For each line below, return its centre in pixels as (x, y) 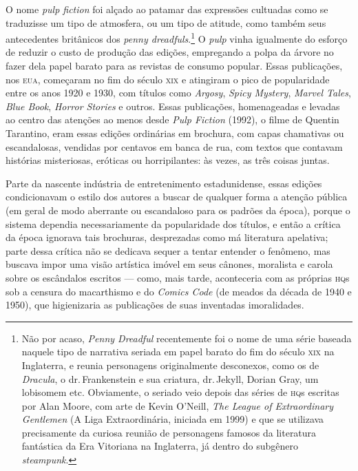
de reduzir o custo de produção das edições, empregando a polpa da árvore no (170, 52)
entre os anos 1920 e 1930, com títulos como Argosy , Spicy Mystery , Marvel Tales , (178, 93)
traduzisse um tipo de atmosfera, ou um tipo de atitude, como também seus (166, 22)
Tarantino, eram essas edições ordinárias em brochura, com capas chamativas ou (175, 133)
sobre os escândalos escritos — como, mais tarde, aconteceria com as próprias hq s (178, 277)
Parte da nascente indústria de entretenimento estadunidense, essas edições (164, 183)
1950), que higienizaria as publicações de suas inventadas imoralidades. (155, 305)
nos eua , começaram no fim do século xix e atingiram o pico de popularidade (168, 79)
